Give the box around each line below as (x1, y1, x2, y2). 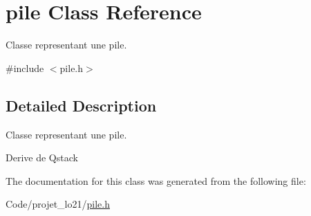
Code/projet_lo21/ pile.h (6, 197, 110, 211)
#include (6, 60, 44, 75)
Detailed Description (6, 94, 157, 116)
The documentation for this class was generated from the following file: (6, 173, 306, 188)
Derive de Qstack (6, 150, 78, 165)
